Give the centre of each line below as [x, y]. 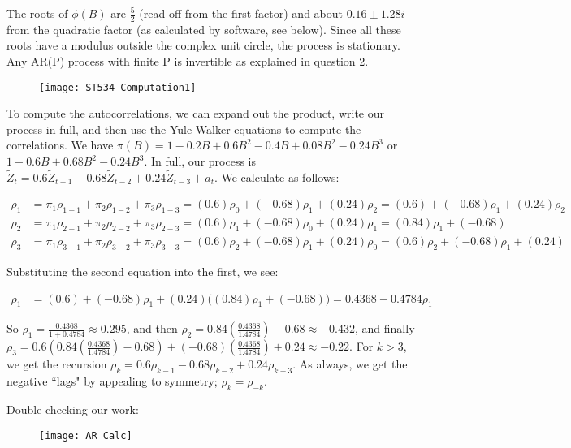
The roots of [37, 13]
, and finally [385, 328]
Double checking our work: [73, 409]
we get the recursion [57, 364]
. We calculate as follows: [277, 177]
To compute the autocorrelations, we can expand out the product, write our [196, 113]
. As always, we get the [350, 364]
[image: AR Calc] [86, 435]
